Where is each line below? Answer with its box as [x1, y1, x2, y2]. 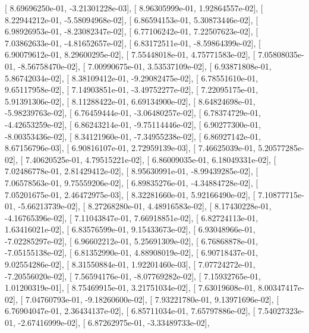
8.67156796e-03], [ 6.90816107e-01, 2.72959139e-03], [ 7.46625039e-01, [5, 142, 256, 154]
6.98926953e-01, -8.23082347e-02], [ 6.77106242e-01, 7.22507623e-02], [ [5, 25, 258, 37]
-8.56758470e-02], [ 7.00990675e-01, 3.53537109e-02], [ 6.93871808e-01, [18, 59, 272, 72]
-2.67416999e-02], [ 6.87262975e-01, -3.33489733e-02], [18, 316, 210, 329]
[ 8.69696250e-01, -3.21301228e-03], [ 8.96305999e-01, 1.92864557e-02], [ [5, 2, 263, 14]
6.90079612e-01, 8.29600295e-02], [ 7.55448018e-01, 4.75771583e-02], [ [5, 48, 256, 61]
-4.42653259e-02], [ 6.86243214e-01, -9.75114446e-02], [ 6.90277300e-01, [5, 118, 261, 130]
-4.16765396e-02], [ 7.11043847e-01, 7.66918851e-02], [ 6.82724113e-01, [5, 211, 258, 224]
